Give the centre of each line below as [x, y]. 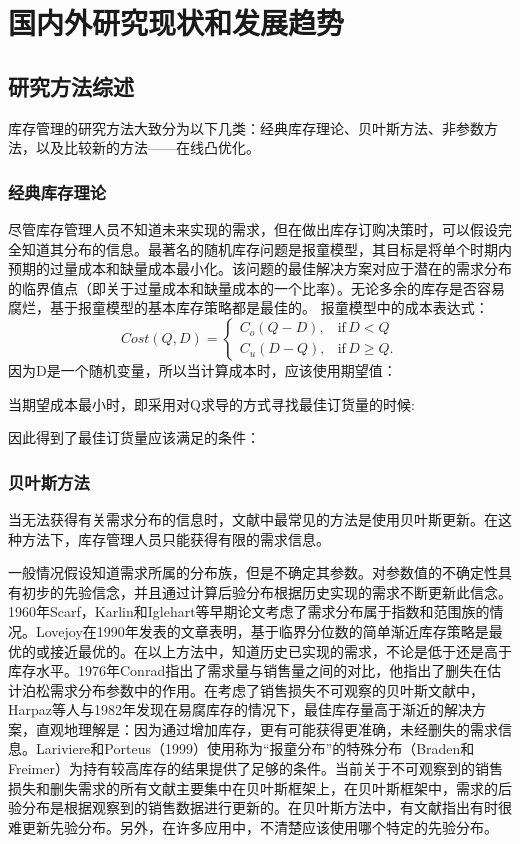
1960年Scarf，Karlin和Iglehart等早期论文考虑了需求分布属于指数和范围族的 [249, 611]
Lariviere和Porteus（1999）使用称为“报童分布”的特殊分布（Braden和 [255, 748]
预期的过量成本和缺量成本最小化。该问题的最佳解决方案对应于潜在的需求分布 [260, 268]
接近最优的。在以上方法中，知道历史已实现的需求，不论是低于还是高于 [280, 650]
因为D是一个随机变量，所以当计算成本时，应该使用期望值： [202, 369]
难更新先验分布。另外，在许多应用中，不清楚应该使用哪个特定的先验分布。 [253, 826]
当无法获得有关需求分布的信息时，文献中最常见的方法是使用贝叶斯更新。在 [253, 518]
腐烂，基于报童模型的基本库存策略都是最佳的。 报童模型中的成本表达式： [248, 307]
